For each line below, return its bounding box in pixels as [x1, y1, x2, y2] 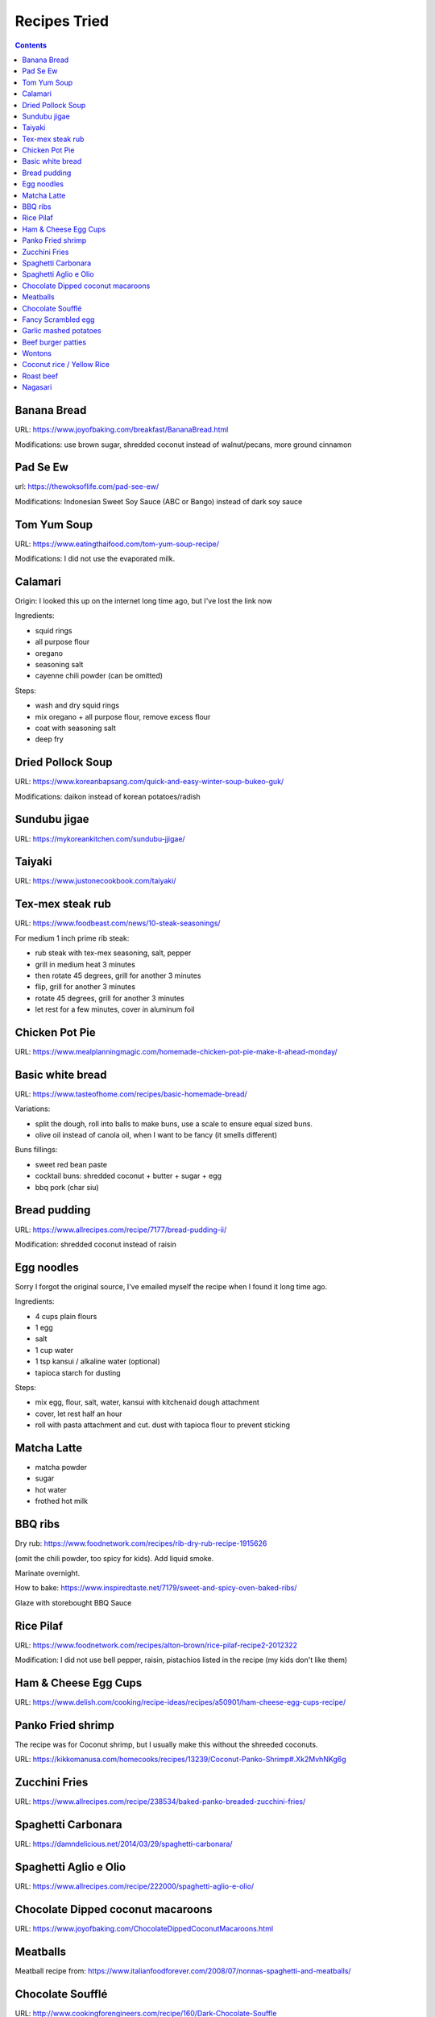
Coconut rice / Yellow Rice [22, 360, 110, 370]
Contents [14, 40, 48, 50]
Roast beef [22, 371, 59, 381]
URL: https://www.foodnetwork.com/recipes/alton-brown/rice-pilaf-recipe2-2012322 [14, 1640, 298, 1650]
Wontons [22, 349, 52, 358]
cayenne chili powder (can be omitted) [35, 670, 164, 681]
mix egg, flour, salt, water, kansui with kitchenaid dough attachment [35, 1397, 259, 1407]
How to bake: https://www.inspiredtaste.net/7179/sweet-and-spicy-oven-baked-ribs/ [14, 1583, 297, 1593]
